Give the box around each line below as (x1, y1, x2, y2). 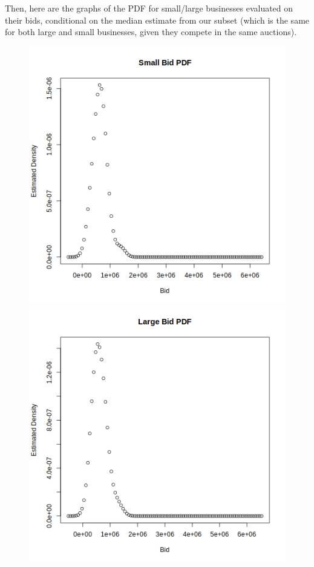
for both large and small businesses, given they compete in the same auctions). (5, 25, 297, 38)
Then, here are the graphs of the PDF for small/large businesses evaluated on (5, 2, 293, 14)
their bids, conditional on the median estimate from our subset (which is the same (5, 13, 310, 26)
